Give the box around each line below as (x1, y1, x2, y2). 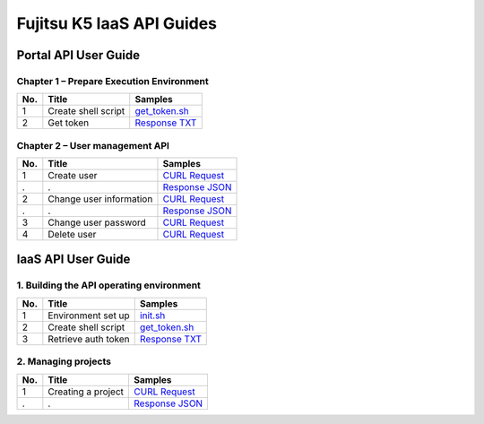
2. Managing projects (16, 355, 112, 368)
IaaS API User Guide (16, 252, 131, 267)
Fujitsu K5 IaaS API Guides (16, 13, 217, 33)
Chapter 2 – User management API (16, 139, 170, 151)
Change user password (48, 216, 147, 229)
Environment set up (48, 309, 130, 322)
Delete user (48, 229, 97, 241)
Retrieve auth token (48, 333, 130, 345)
